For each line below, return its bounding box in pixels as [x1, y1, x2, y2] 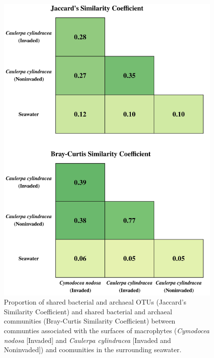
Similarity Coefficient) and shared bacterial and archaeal [4, 306, 172, 316]
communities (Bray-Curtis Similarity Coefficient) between [4, 316, 176, 326]
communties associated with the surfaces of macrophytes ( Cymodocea [4, 325, 210, 336]
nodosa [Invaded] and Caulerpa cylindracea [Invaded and [4, 335, 171, 345]
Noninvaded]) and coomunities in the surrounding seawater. [4, 344, 181, 355]
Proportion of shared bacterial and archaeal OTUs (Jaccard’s [4, 297, 186, 307]
